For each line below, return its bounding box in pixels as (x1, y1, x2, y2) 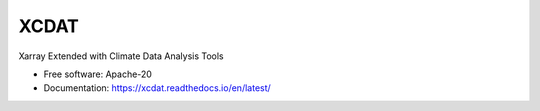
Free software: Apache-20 (43, 68, 152, 80)
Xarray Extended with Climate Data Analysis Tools (18, 50, 224, 62)
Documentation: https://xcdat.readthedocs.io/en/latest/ (43, 82, 272, 94)
